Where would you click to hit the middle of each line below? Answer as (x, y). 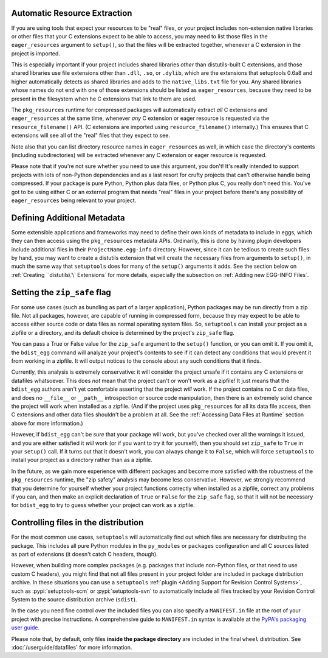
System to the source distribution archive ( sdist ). (74, 599)
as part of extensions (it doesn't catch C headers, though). (84, 554)
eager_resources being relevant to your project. (74, 200)
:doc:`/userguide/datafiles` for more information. (72, 647)
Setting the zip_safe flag (61, 292)
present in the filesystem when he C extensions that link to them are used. (104, 99)
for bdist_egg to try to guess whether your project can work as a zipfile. (103, 505)
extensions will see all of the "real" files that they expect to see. (91, 135)
